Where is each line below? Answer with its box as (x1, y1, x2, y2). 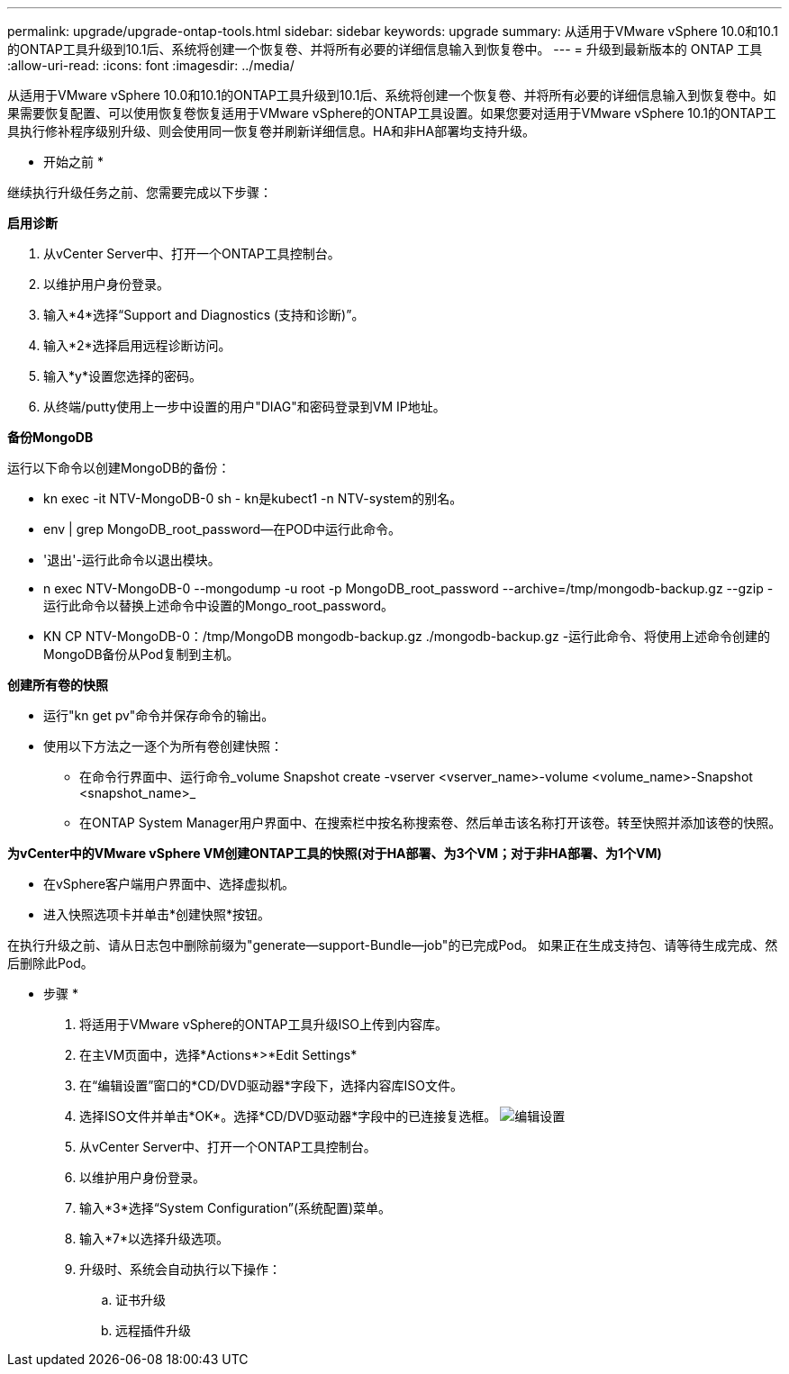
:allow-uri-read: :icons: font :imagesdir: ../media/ (7, 58, 295, 73)
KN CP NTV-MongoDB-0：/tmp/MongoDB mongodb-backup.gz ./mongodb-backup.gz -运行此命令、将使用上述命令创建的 (43, 628, 771, 644)
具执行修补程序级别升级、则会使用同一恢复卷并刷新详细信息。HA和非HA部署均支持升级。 (7, 123, 536, 139)
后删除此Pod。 (7, 955, 94, 971)
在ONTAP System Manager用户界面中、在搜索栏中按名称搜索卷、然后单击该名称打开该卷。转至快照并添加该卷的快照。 (79, 815, 782, 830)
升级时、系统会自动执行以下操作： (79, 1261, 281, 1277)
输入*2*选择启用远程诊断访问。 (43, 338, 231, 353)
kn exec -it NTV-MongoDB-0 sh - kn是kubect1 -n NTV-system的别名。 (43, 491, 463, 506)
